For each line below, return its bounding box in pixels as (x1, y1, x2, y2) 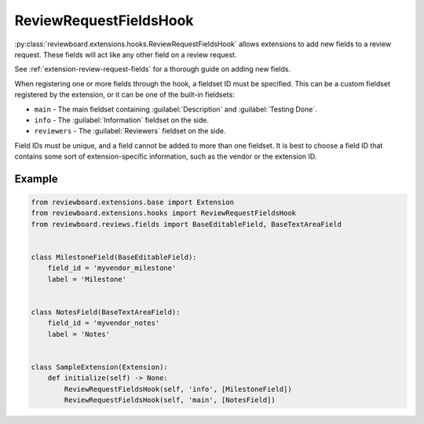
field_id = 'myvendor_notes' (47, 319, 160, 327)
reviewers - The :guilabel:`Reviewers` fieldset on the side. (34, 126, 227, 136)
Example (14, 172, 58, 185)
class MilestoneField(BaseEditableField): (31, 253, 197, 262)
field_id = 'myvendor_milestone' (47, 264, 177, 272)
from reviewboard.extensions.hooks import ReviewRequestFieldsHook (31, 209, 297, 217)
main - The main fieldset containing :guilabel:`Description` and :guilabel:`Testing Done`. (34, 104, 317, 114)
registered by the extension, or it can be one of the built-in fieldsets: (14, 90, 235, 100)
